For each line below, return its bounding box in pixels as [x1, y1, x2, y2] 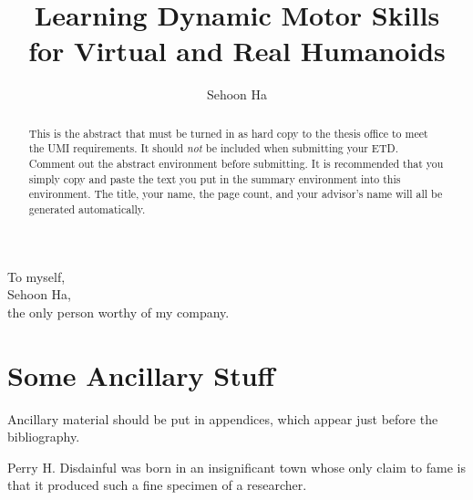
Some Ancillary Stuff [7, 356, 275, 393]
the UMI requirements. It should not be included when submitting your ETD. [28, 141, 398, 156]
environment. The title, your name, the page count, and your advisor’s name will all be [28, 186, 443, 202]
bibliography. [7, 427, 80, 446]
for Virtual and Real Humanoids [28, 32, 446, 69]
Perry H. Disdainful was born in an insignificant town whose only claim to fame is [7, 457, 466, 476]
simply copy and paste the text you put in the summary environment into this [28, 171, 401, 186]
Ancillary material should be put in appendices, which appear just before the [7, 409, 438, 428]
